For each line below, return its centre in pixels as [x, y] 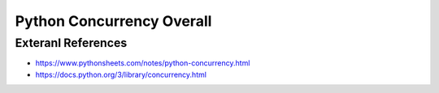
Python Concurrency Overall [113, 21]
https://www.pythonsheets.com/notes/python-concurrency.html [143, 63]
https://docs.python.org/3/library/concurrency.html [121, 74]
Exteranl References [71, 43]
